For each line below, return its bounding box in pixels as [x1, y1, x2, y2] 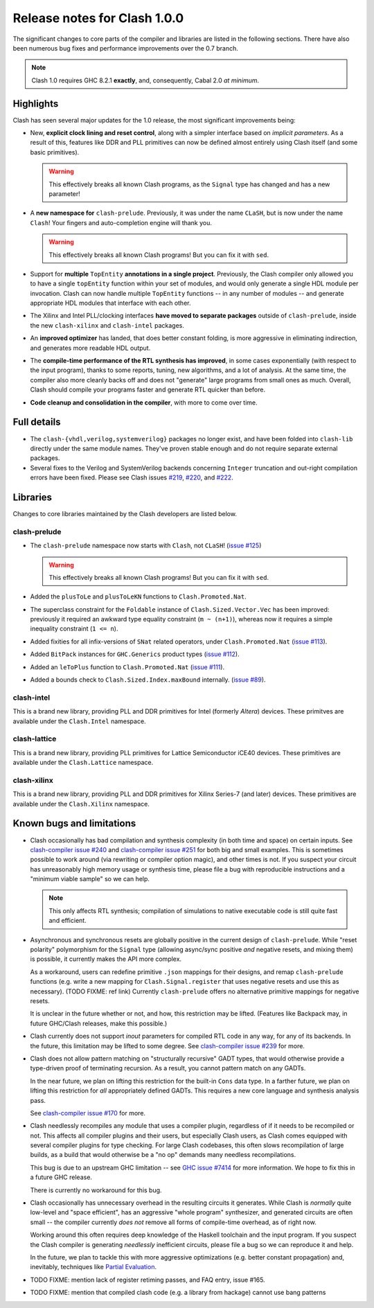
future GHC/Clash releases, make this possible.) [30, 1019, 168, 1027]
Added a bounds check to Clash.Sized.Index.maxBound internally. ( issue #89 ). [30, 675, 266, 684]
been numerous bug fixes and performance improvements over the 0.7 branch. [12, 44, 239, 52]
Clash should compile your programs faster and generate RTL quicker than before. [30, 385, 266, 394]
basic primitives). [30, 148, 80, 156]
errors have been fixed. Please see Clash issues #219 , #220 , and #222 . [30, 473, 233, 481]
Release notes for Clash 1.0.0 [12, 10, 184, 26]
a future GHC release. [30, 1173, 93, 1181]
